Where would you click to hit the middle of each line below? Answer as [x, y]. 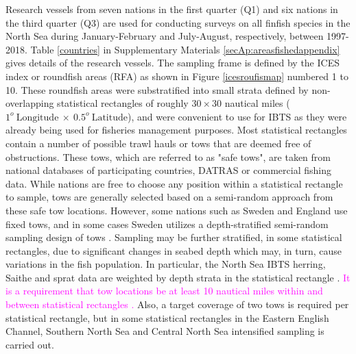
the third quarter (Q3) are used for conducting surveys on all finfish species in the [178, 22]
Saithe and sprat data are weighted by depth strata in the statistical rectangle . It [178, 277]
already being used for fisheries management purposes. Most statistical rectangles [176, 130]
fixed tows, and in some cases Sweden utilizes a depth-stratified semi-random [167, 224]
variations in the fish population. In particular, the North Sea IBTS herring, [166, 264]
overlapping [30, 103]
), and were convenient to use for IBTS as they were [237, 116]
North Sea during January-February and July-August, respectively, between [165, 36]
